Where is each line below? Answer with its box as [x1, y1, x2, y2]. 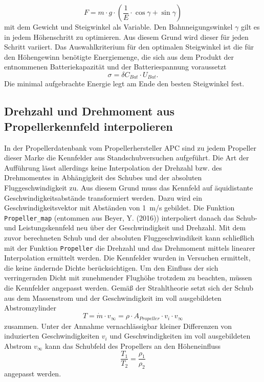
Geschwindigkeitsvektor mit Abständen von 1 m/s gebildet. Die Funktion [4, 202, 235, 213]
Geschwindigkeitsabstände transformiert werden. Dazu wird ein [4, 192, 202, 203]
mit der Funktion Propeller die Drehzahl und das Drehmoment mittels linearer [4, 242, 255, 253]
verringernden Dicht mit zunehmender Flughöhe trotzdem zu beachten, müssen [4, 272, 252, 283]
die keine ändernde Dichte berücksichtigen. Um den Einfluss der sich [4, 262, 218, 273]
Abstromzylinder [4, 302, 57, 313]
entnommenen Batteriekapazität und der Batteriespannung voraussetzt [4, 61, 227, 72]
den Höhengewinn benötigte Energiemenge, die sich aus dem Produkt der [4, 51, 234, 62]
